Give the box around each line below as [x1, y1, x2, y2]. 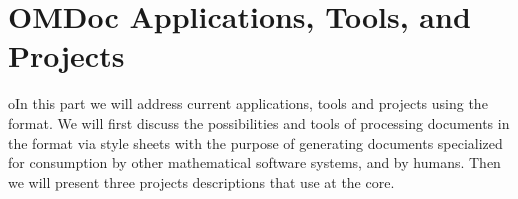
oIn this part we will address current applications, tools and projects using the [8, 93, 488, 114]
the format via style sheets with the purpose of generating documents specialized [8, 132, 503, 153]
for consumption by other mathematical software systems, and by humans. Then [8, 152, 501, 173]
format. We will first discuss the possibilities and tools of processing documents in [8, 112, 510, 133]
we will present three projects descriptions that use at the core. [8, 171, 395, 192]
